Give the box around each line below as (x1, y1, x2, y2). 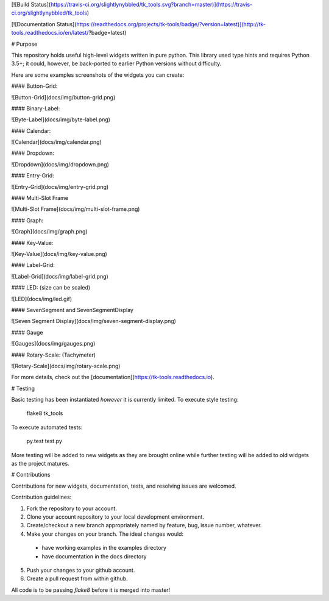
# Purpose (11, 40, 38, 48)
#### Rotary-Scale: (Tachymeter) (11, 351, 96, 358)
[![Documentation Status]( (11, 20, 77, 27)
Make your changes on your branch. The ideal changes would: (26, 530, 184, 538)
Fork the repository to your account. (26, 505, 117, 512)
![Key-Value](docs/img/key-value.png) (11, 250, 108, 257)
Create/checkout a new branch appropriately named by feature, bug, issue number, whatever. (26, 522, 262, 529)
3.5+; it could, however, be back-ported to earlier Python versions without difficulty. (11, 60, 222, 67)
